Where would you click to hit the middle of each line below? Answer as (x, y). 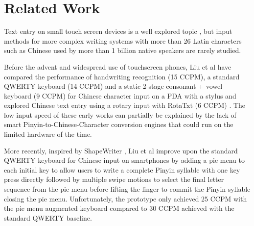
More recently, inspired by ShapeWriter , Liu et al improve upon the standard (121, 150)
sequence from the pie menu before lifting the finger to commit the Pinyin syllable (127, 189)
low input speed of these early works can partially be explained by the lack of (120, 114)
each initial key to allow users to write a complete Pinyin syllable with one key (122, 169)
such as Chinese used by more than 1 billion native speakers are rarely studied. (123, 50)
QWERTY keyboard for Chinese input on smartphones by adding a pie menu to (124, 160)
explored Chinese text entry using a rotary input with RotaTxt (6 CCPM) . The (125, 105)
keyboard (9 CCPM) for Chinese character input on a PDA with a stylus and (120, 95)
